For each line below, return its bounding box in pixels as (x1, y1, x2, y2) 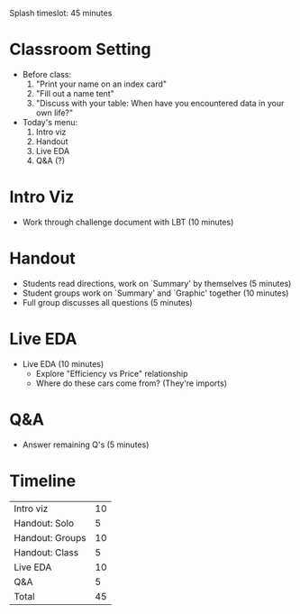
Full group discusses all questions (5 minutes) (22, 297, 193, 307)
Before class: (22, 69, 72, 79)
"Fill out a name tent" (35, 87, 114, 98)
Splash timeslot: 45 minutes (9, 8, 113, 18)
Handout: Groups (14, 531, 86, 544)
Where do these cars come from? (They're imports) (35, 378, 228, 389)
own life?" (35, 107, 74, 118)
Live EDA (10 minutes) (22, 358, 105, 369)
